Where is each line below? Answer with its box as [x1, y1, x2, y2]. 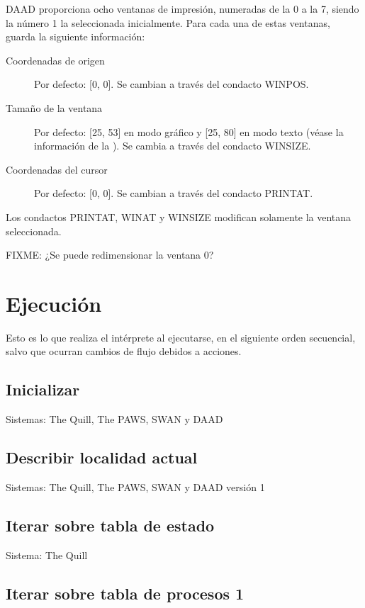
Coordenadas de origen [6, 52, 105, 67]
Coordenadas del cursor [6, 162, 108, 176]
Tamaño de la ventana [6, 100, 103, 115]
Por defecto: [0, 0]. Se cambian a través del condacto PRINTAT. [34, 186, 313, 201]
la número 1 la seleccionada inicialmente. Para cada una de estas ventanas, [6, 15, 330, 30]
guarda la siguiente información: [6, 29, 145, 44]
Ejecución [6, 288, 102, 317]
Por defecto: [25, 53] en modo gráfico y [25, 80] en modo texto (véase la [34, 124, 344, 139]
